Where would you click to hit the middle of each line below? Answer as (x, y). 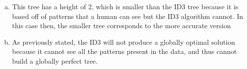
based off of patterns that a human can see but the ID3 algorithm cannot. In (128, 16)
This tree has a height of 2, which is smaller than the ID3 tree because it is (125, 6)
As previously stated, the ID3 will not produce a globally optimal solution (123, 42)
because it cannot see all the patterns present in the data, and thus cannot (124, 51)
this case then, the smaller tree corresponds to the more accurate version (121, 26)
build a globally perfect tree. (55, 60)
